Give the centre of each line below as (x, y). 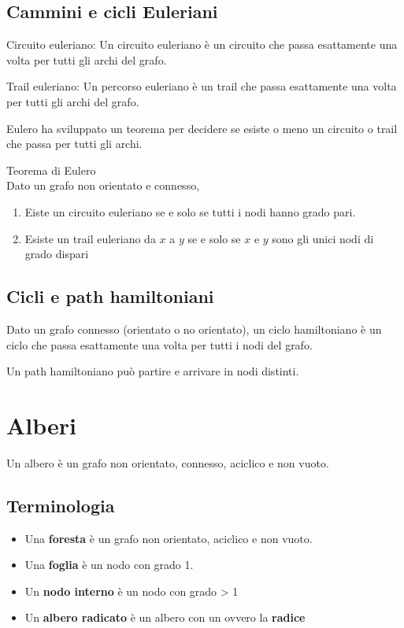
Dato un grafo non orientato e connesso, (103, 185)
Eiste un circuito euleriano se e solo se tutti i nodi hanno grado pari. (190, 211)
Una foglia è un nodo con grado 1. (109, 565)
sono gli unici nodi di (323, 238)
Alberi (42, 425)
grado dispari (57, 254)
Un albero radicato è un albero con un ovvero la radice (165, 617)
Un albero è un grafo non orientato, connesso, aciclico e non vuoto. (168, 462)
